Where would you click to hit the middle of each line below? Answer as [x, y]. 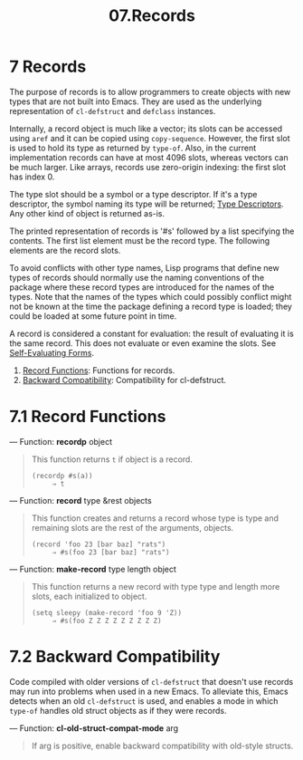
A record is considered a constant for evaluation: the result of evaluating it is [151, 333]
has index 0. [32, 177]
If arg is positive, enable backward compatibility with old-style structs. [162, 746]
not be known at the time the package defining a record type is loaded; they [151, 306]
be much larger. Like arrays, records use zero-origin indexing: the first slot [148, 167]
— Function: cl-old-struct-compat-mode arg [94, 728]
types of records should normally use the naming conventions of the [137, 277]
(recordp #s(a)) [62, 476]
